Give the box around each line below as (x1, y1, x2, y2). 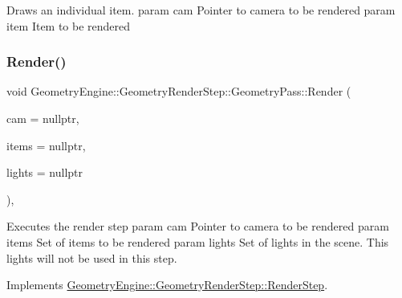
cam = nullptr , (6, 110, 79, 126)
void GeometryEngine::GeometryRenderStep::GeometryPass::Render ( (6, 83, 351, 100)
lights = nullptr (6, 164, 83, 181)
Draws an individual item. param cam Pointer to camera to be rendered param (6, 2, 396, 18)
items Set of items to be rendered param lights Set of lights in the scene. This (6, 233, 389, 250)
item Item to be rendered (6, 17, 131, 34)
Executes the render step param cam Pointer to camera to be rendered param (6, 218, 389, 235)
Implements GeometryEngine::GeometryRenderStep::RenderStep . (6, 276, 328, 293)
